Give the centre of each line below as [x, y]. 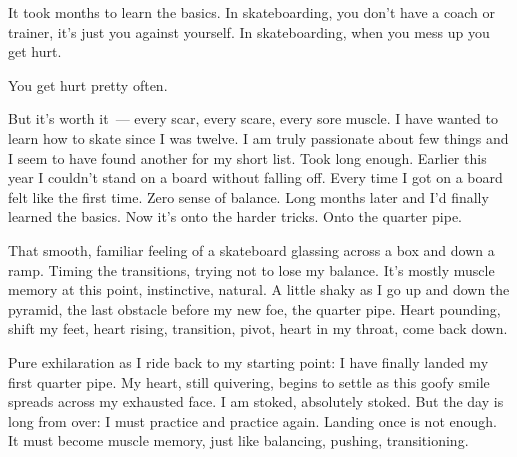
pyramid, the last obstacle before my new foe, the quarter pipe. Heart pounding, [254, 308]
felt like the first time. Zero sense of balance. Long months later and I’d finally [248, 196]
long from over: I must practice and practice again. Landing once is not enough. [252, 420]
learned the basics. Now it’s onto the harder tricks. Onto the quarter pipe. [235, 216]
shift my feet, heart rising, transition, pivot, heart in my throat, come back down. [258, 328]
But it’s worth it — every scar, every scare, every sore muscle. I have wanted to [253, 118]
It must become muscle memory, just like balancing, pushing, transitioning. [238, 440]
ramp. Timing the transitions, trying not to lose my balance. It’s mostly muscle [251, 269]
